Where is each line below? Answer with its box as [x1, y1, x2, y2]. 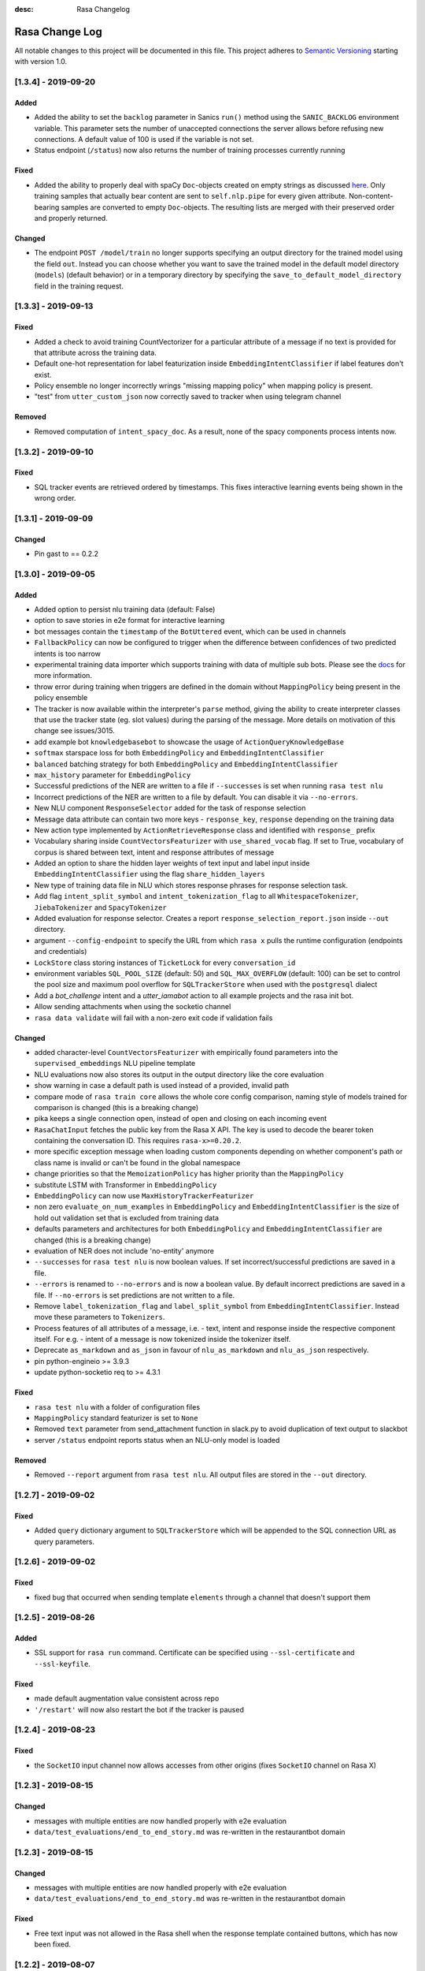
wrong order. [34, 494, 76, 503]
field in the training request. [34, 281, 124, 291]
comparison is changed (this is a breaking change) [34, 1102, 199, 1112]
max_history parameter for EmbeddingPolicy [34, 769, 191, 780]
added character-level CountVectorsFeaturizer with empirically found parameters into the [34, 1047, 338, 1056]
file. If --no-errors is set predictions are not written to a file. [34, 1290, 235, 1300]
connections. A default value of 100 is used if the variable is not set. [34, 135, 254, 144]
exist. [34, 370, 52, 379]
